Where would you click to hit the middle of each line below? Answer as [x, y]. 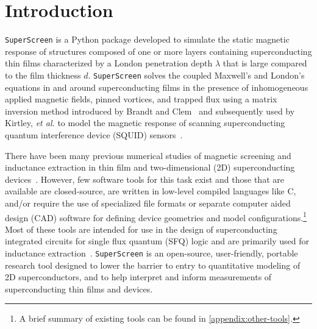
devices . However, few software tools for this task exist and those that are [144, 179]
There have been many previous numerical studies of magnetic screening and [148, 155]
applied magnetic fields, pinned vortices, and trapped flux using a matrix [141, 99]
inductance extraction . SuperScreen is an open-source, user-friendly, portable [151, 253]
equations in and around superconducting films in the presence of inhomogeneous [157, 87]
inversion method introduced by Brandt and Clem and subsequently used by [150, 111]
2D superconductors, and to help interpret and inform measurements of [138, 277]
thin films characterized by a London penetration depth [109, 63]
